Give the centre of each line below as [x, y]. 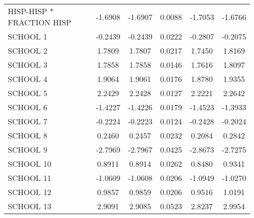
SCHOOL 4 [28, 79]
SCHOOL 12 [30, 192]
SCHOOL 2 [28, 50]
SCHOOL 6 [28, 107]
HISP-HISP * [31, 11]
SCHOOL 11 [30, 178]
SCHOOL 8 [28, 135]
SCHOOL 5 [28, 93]
